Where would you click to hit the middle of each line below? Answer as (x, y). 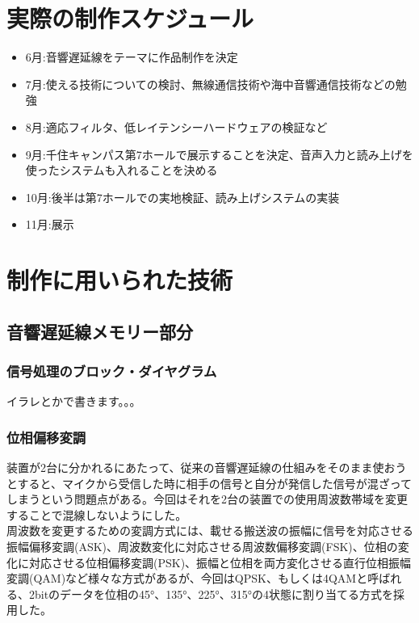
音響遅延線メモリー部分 (100, 331)
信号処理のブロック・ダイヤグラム (112, 370)
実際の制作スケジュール (130, 18)
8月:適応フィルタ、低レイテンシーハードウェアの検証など (176, 126)
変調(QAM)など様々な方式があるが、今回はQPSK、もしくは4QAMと (187, 578)
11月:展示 (50, 224)
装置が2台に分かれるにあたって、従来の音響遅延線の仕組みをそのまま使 (195, 467)
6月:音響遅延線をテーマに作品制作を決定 (132, 57)
